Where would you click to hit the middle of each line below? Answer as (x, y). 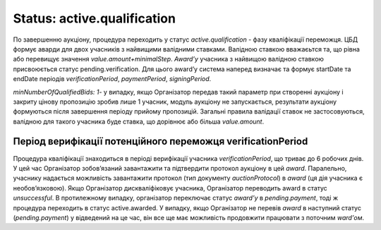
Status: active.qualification (95, 18)
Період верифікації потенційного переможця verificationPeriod (161, 141)
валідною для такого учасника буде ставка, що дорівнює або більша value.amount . (139, 121)
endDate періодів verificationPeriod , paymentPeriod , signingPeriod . (112, 79)
